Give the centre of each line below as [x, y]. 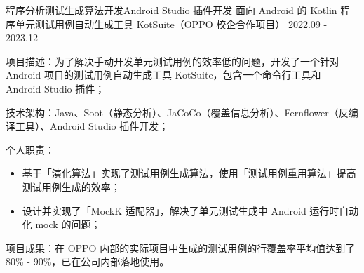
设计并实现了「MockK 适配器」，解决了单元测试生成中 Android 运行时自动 [190, 210]
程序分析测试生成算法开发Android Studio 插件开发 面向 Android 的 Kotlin [171, 10]
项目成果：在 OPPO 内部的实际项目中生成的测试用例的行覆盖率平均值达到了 [181, 247]
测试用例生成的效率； [71, 186]
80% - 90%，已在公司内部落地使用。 [88, 261]
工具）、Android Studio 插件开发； [92, 126]
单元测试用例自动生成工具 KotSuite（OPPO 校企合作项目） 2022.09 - [171, 24]
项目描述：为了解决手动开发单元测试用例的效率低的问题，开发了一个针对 [173, 61]
